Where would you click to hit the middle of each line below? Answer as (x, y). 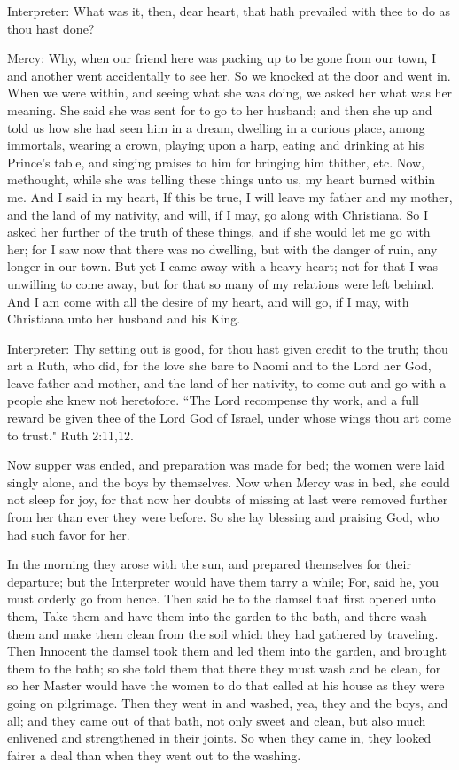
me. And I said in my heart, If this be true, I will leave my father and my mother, (230, 196)
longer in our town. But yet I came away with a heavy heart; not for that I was (223, 266)
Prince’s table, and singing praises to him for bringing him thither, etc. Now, (216, 162)
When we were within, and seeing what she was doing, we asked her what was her (230, 93)
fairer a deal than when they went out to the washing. (154, 754)
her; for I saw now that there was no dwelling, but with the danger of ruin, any (222, 249)
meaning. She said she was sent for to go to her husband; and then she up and (220, 109)
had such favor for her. (69, 534)
